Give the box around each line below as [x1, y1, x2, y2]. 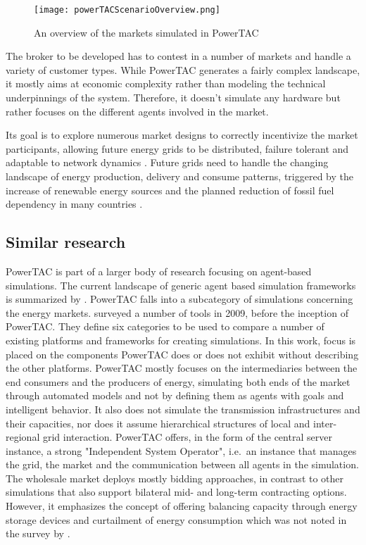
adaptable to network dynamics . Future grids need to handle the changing [6, 155, 329, 170]
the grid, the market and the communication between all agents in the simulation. [6, 457, 359, 472]
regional [6, 430, 40, 444]
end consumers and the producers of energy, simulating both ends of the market [6, 374, 351, 389]
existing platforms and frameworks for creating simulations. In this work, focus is [6, 332, 356, 347]
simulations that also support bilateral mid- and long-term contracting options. [6, 484, 347, 499]
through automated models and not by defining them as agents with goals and [6, 388, 344, 403]
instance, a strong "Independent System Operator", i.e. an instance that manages [6, 443, 357, 458]
